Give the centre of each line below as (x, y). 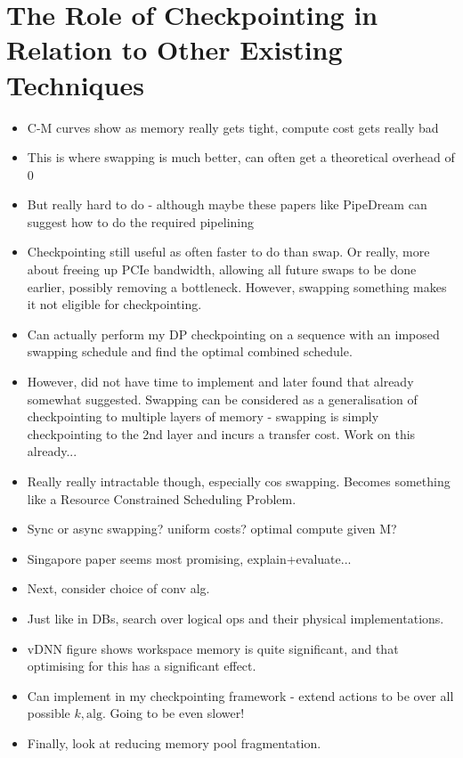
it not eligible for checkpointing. (114, 304)
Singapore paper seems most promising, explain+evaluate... (189, 558)
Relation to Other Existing (175, 49)
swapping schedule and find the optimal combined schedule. (190, 351)
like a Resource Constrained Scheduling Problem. (162, 498)
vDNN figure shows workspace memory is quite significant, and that (213, 648)
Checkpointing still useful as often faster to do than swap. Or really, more (228, 252)
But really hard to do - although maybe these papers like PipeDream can (227, 204)
